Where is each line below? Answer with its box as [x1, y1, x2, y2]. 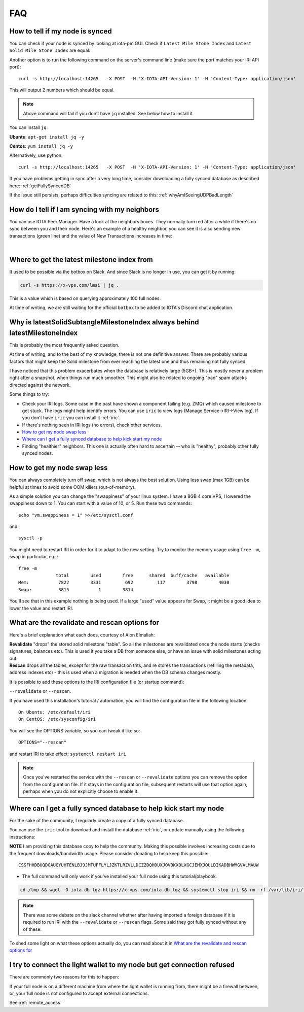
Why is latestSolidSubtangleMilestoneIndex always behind [9, 318, 200, 327]
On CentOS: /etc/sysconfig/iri [18, 716, 96, 722]
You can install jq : [9, 124, 48, 130]
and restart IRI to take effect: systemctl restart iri [9, 751, 127, 757]
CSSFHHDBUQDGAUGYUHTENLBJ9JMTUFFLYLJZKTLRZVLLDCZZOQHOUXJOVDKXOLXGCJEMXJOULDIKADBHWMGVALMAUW [18, 862, 259, 868]
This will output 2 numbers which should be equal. [9, 87, 115, 93]
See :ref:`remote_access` [9, 1000, 62, 1006]
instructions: [9, 834, 35, 840]
